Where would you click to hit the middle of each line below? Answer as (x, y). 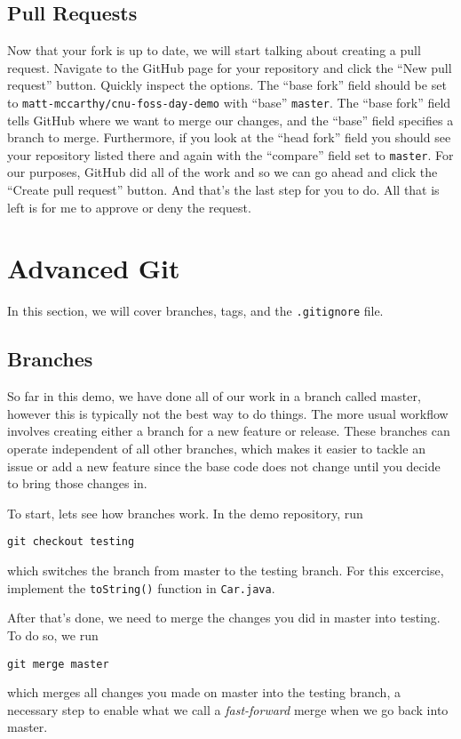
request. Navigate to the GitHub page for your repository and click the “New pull (230, 67)
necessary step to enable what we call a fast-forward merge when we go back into (228, 709)
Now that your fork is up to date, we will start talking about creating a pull (214, 50)
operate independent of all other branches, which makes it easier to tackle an (216, 449)
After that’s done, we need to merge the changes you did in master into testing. (224, 618)
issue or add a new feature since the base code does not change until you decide (224, 466)
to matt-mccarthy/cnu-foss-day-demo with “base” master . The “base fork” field (229, 102)
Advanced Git (94, 268)
